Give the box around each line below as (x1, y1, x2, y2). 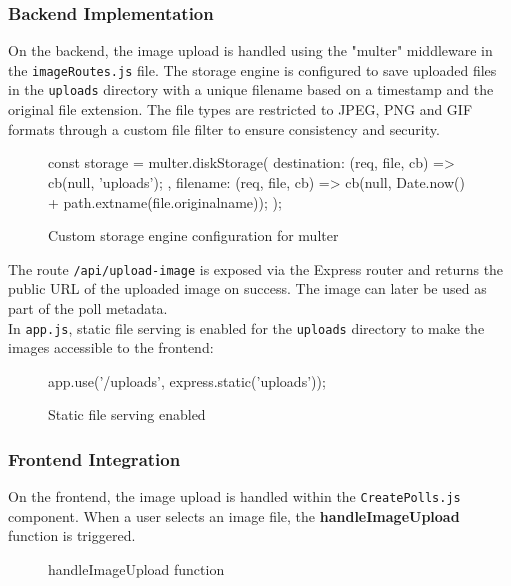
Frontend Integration (8, 446, 181, 471)
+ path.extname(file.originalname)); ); (48, 191, 282, 212)
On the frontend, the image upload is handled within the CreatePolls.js (8, 486, 461, 507)
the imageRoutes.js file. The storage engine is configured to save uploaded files (8, 59, 497, 80)
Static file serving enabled (48, 404, 206, 425)
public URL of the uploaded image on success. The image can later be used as (8, 278, 487, 299)
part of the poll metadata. (8, 297, 168, 318)
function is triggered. (8, 525, 136, 546)
